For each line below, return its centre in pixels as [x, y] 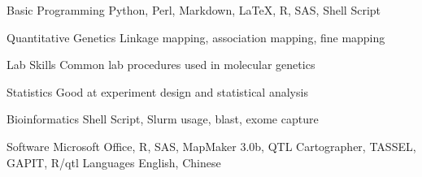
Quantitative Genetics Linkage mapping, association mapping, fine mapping [196, 37]
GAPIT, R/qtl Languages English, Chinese [114, 162]
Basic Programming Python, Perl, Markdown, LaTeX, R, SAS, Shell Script [194, 10]
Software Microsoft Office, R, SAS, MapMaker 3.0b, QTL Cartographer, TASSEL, [211, 146]
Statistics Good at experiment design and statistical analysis [157, 91]
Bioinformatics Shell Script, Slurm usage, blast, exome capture [163, 119]
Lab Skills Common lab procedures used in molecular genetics [161, 65]
